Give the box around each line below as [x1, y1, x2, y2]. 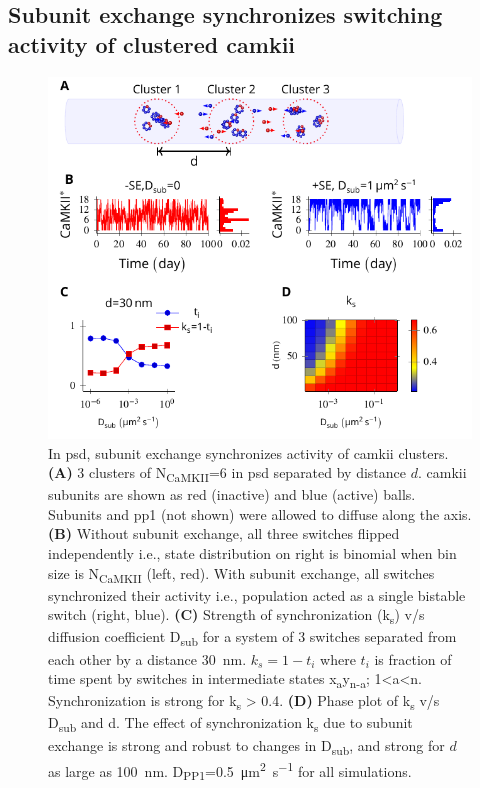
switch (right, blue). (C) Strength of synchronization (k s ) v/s [48, 604, 425, 628]
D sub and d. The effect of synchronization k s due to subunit [48, 712, 413, 736]
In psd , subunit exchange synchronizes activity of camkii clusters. [48, 442, 449, 463]
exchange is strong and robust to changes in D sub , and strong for [48, 734, 445, 758]
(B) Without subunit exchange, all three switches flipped [48, 523, 400, 544]
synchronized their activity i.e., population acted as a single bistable [48, 584, 466, 605]
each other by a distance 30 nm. [48, 648, 247, 669]
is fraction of [374, 648, 452, 669]
